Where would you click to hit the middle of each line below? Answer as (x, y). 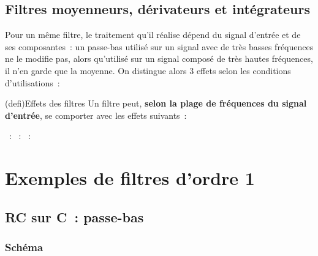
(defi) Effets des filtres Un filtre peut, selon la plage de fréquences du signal (156, 103)
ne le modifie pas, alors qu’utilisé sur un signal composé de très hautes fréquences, (159, 58)
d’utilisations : (32, 82)
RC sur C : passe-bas (74, 216)
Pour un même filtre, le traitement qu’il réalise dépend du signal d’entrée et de (153, 35)
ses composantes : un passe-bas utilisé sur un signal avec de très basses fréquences (159, 46)
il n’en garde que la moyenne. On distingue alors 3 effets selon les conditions (148, 70)
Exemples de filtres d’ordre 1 (130, 178)
